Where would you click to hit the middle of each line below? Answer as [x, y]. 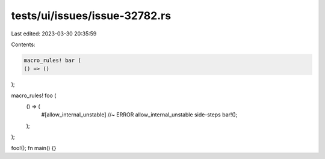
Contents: [23, 44]
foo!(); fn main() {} [34, 148]
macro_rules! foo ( [34, 95]
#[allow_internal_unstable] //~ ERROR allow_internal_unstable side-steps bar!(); [139, 115]
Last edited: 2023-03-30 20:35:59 [54, 34]
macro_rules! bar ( [52, 60]
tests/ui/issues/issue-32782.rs [91, 16]
